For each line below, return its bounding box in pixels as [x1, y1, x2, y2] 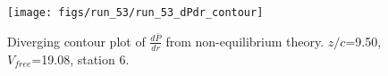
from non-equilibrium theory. [165, 31, 325, 50]
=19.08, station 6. [31, 49, 130, 68]
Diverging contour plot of [7, 31, 146, 50]
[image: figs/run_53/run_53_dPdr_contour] [7, 6, 264, 19]
